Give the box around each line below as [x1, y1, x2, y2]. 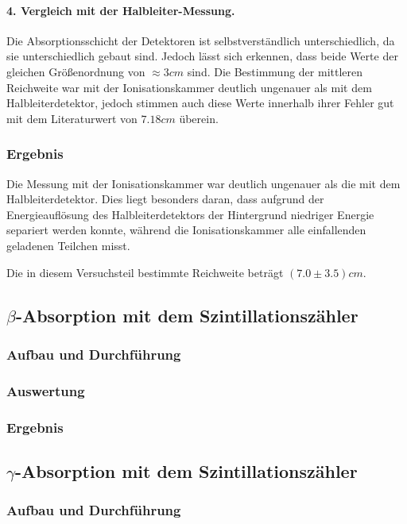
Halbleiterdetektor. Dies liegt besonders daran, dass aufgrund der [6, 191, 324, 207]
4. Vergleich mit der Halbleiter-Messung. [6, 2, 235, 18]
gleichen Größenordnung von [6, 63, 145, 79]
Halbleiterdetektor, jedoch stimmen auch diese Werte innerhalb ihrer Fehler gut [6, 94, 394, 111]
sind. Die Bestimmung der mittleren [187, 63, 363, 79]
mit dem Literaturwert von [6, 110, 138, 126]
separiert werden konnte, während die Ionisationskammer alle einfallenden [6, 222, 366, 238]
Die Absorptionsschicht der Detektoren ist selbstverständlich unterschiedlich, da [6, 32, 395, 48]
